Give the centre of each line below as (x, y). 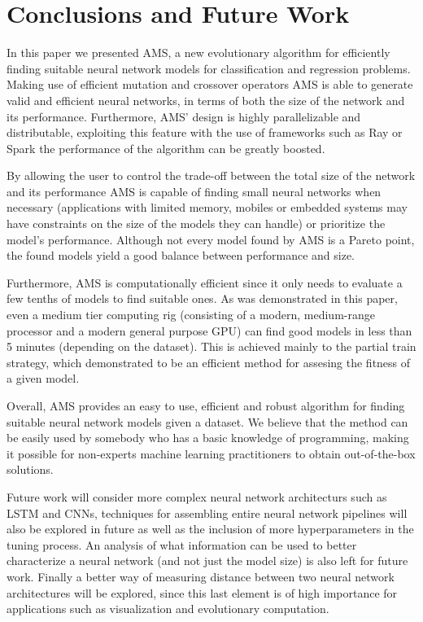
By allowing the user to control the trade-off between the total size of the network (211, 175)
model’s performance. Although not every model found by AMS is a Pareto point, (211, 239)
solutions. (30, 469)
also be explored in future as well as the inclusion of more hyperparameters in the (210, 529)
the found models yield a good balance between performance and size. (181, 255)
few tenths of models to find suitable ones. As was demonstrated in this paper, (202, 298)
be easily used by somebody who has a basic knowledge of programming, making (208, 438)
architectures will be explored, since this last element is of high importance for (202, 592)
